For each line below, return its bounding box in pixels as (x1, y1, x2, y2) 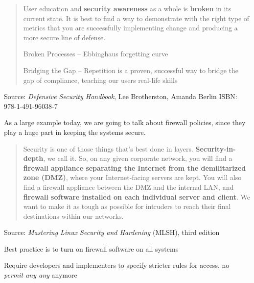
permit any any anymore (4, 270, 77, 280)
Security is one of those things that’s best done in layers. (23, 143, 193, 154)
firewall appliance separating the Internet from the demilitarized (23, 162, 246, 173)
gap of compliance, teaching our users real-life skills (23, 75, 178, 85)
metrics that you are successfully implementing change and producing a (23, 23, 238, 33)
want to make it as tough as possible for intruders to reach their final (23, 201, 231, 211)
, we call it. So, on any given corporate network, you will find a (43, 153, 232, 163)
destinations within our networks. (23, 210, 124, 221)
